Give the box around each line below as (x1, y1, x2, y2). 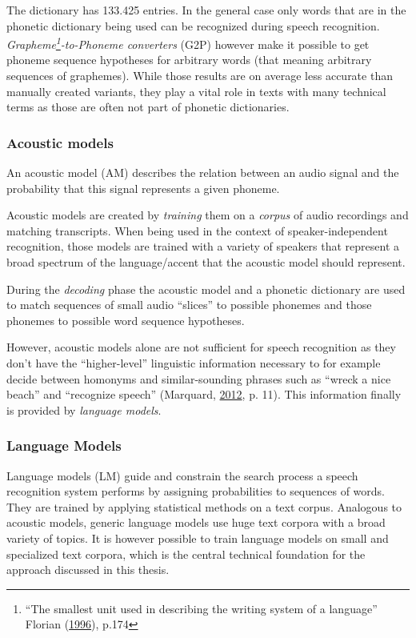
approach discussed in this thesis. (6, 561, 170, 578)
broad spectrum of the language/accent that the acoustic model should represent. (6, 254, 406, 270)
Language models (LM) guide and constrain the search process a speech (6, 467, 358, 484)
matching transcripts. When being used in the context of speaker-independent (6, 222, 388, 239)
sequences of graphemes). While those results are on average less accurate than (6, 67, 393, 84)
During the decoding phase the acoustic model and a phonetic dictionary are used (6, 280, 406, 297)
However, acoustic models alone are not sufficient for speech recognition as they (6, 339, 396, 355)
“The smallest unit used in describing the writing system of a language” (25, 600, 378, 616)
